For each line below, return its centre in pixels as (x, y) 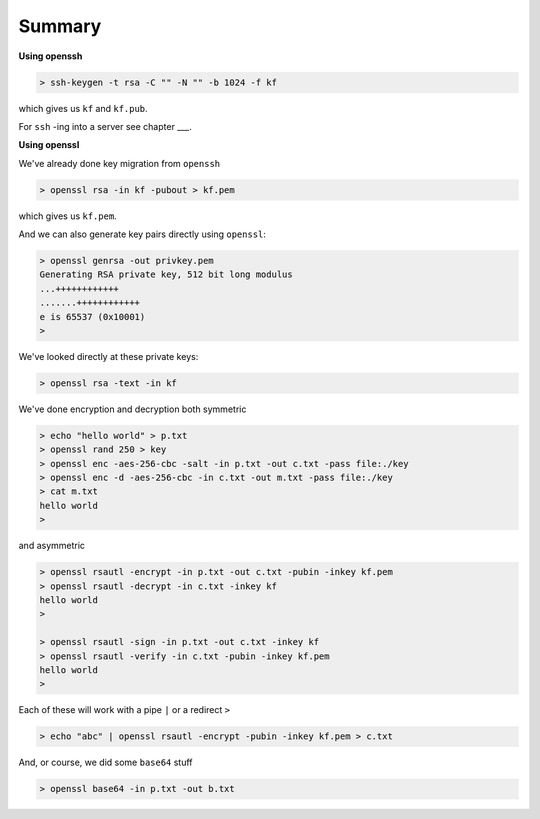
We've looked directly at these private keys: (108, 356)
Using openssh (50, 56)
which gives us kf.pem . (67, 216)
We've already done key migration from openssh (119, 163)
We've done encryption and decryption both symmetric (132, 409)
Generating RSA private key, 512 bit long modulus (166, 274)
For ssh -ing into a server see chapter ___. (105, 126)
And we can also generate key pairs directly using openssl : (142, 234)
